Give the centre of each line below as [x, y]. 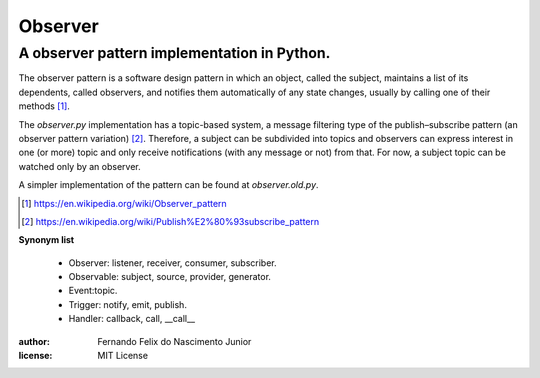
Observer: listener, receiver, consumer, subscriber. [172, 262]
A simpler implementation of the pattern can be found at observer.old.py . [168, 185]
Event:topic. [93, 291]
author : [34, 341]
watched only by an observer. [80, 166]
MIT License [123, 356]
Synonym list [46, 240]
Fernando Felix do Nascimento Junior [174, 341]
